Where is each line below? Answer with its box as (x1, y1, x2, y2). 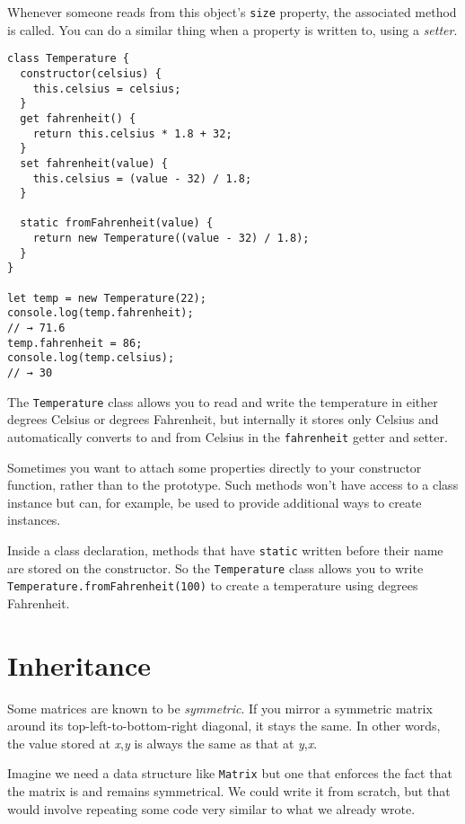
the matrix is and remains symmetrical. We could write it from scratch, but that (7, 782, 451, 801)
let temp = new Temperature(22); (7, 291, 206, 305)
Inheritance (7, 646, 152, 683)
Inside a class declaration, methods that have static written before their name (7, 540, 443, 559)
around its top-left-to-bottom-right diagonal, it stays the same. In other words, (7, 716, 441, 735)
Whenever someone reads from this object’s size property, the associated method (7, 3, 457, 21)
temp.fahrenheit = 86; (7, 336, 143, 350)
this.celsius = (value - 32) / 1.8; (32, 172, 252, 185)
